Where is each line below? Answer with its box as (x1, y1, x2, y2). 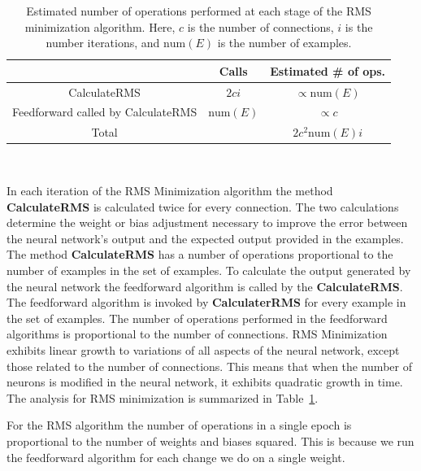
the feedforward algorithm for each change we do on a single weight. (7, 448, 345, 465)
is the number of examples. (217, 34, 352, 51)
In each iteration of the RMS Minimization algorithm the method (7, 182, 333, 198)
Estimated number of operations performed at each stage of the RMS (26, 2, 371, 19)
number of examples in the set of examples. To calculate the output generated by (7, 261, 411, 278)
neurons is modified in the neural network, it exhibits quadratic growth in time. (7, 373, 403, 390)
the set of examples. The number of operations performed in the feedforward (7, 309, 388, 326)
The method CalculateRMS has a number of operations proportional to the (7, 246, 393, 263)
